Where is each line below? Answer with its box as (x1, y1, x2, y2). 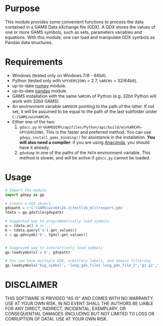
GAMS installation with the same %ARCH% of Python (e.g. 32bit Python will (12, 93, 157, 99)
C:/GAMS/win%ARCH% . (12, 113, 51, 119)
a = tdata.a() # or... (5, 223, 51, 228)
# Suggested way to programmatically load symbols (5, 219, 110, 224)
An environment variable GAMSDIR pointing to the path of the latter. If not (12, 103, 155, 109)
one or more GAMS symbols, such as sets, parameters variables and (5, 29, 142, 35)
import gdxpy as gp (5, 192, 45, 197)
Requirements (5, 57, 63, 68)
